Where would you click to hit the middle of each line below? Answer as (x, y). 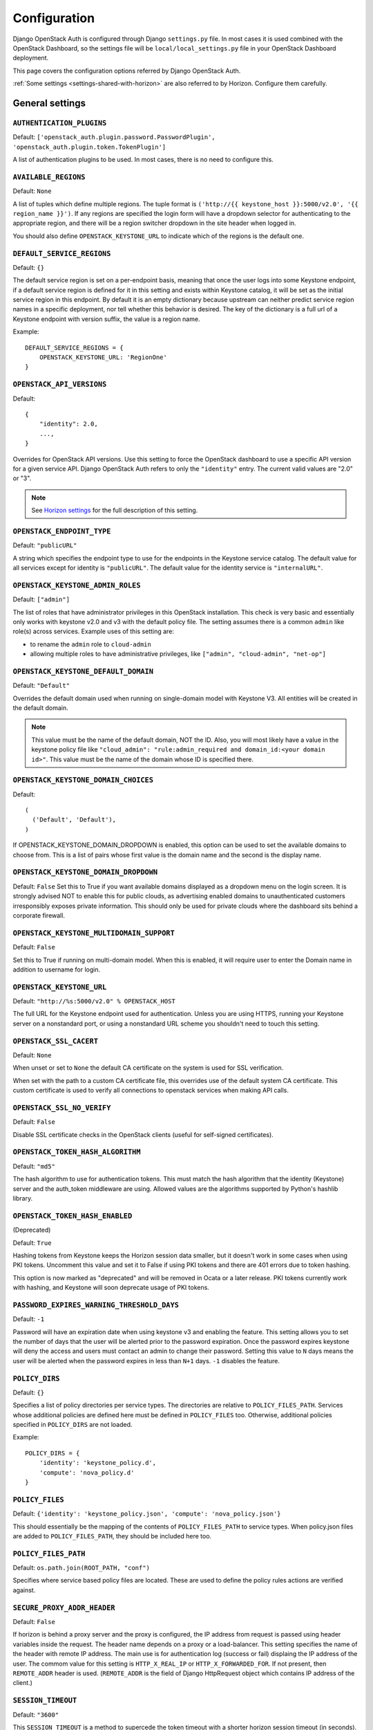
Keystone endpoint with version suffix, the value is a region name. (106, 319)
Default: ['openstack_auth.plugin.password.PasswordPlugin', (114, 137)
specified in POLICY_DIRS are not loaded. (73, 1425)
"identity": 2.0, (68, 424)
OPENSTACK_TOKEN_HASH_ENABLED (73, 1216)
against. (24, 1590)
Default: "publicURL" (45, 545)
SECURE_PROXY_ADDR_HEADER (64, 1608)
